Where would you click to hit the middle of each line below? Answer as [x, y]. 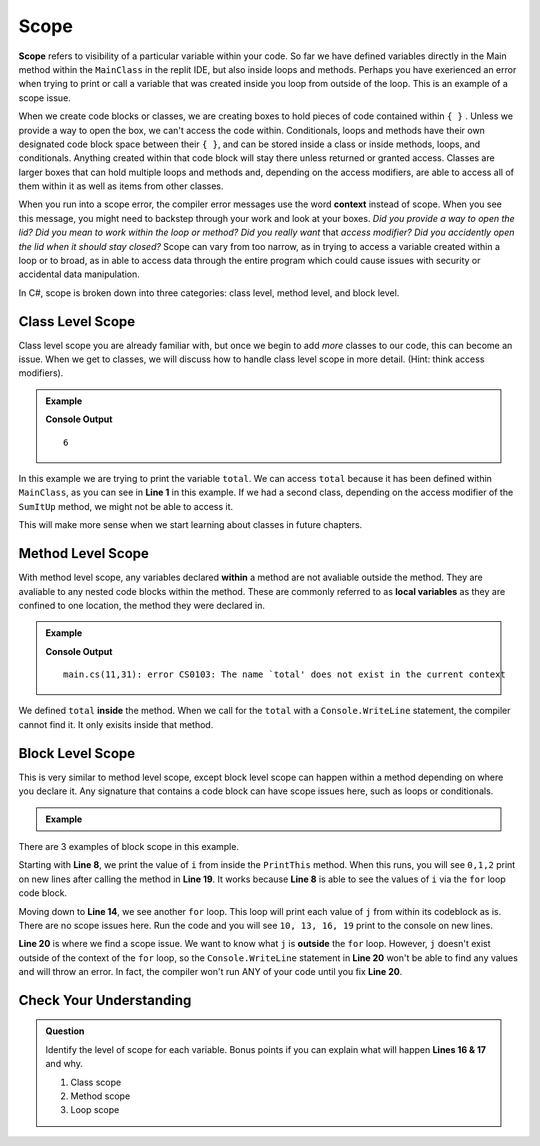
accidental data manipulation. [79, 274]
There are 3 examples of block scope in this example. [129, 846]
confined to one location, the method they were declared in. [141, 605]
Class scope [96, 1082]
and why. [64, 1064]
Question [65, 1031]
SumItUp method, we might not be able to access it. [126, 506]
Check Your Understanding [105, 1000]
